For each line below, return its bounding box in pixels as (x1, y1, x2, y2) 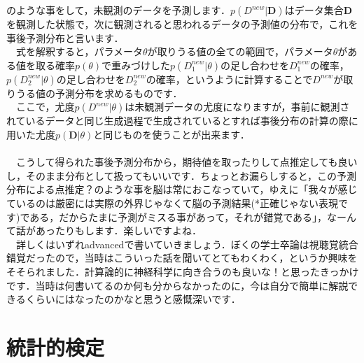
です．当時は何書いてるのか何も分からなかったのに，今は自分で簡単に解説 (6, 278, 349, 292)
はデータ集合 (284, 3, 344, 17)
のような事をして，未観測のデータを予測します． (6, 3, 231, 17)
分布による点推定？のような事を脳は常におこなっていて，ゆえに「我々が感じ (6, 182, 358, 197)
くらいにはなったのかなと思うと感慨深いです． (25, 292, 241, 306)
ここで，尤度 (15, 99, 75, 114)
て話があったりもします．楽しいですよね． (6, 223, 202, 238)
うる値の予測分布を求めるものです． (15, 85, 183, 100)
